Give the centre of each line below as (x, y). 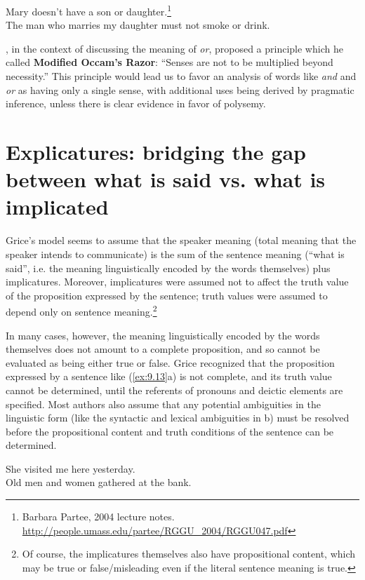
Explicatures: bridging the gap (156, 151)
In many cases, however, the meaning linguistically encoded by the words (163, 335)
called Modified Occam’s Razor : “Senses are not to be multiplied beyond (170, 62)
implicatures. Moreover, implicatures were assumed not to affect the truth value (177, 282)
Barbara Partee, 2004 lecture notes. (98, 517)
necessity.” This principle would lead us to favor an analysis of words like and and (181, 76)
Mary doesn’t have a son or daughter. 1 (88, 10)
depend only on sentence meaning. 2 (81, 310)
